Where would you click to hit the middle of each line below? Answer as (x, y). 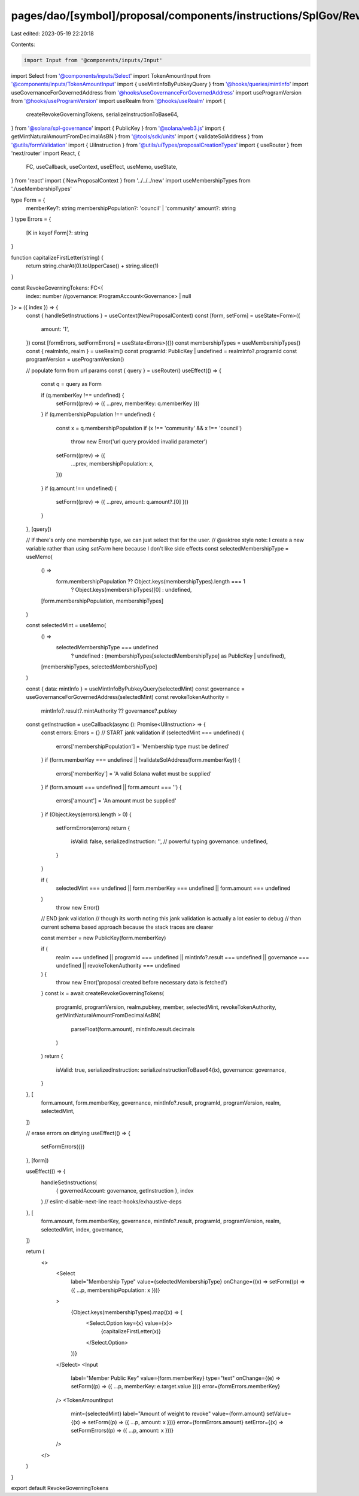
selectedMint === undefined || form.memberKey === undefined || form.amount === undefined (173, 888)
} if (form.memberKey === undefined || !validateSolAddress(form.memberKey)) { (141, 760)
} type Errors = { (31, 219)
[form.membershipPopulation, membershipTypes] (102, 601)
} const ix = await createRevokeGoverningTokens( (103, 993)
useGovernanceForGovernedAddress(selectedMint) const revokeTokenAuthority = (128, 697)
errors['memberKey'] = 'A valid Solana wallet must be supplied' (134, 773)
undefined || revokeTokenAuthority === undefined (118, 966)
